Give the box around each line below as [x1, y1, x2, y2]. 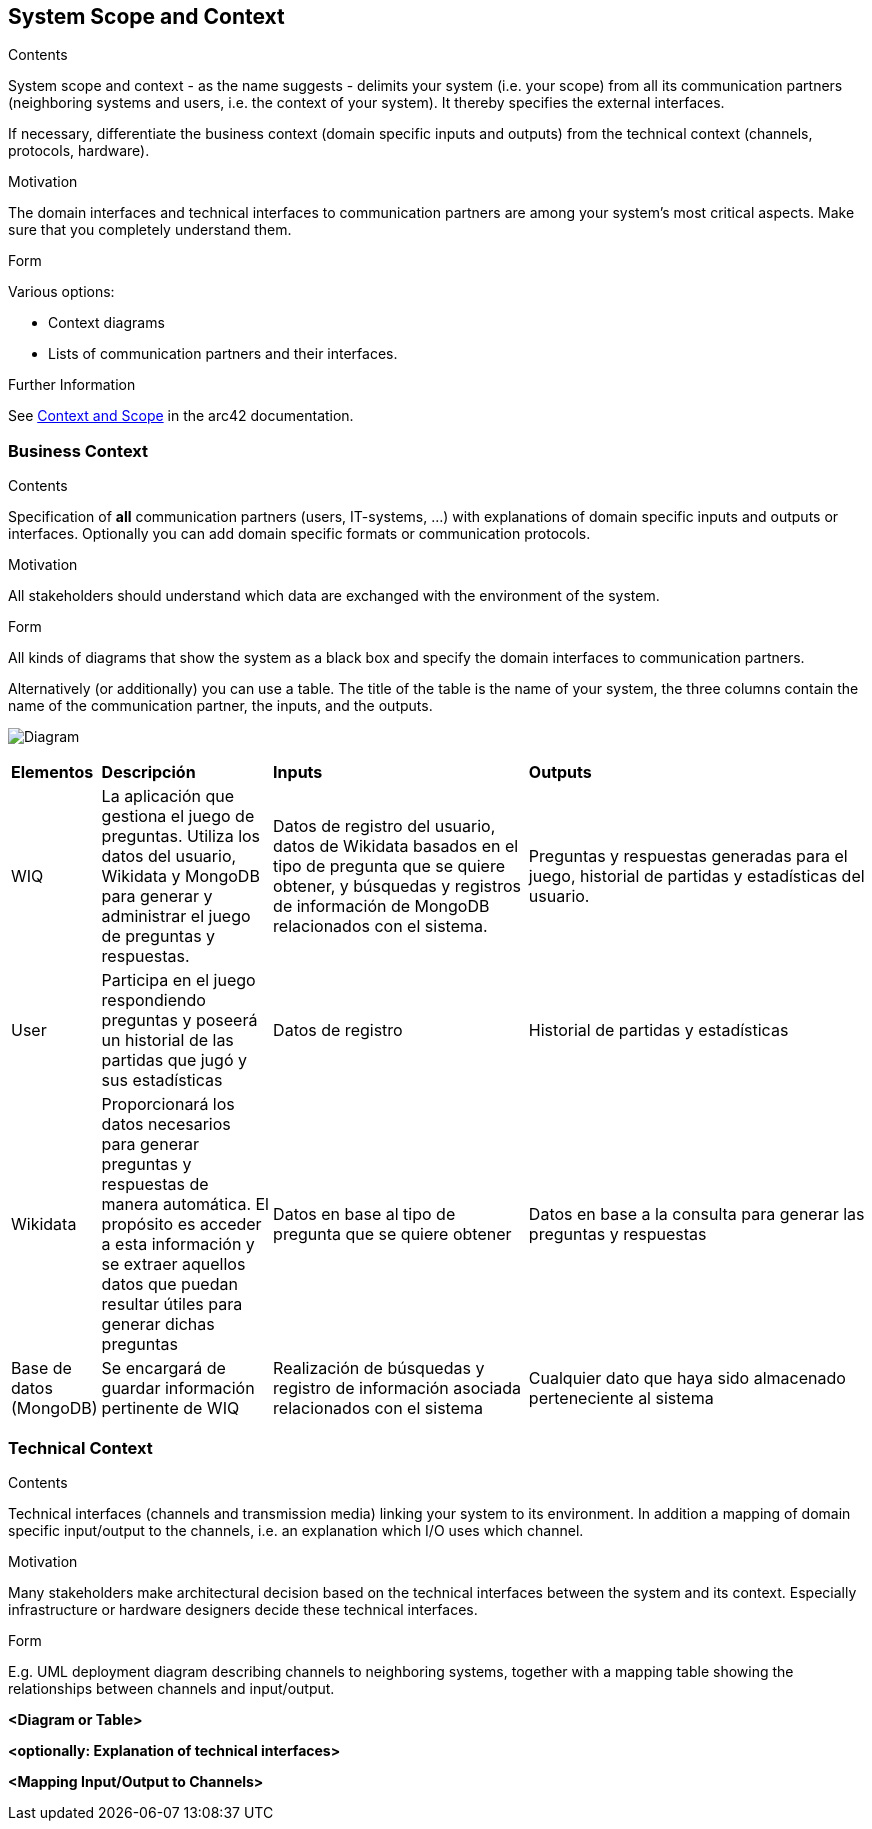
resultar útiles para [101, 1294, 243, 1315]
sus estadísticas [101, 1070, 223, 1091]
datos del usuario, [101, 846, 237, 867]
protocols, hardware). [8, 142, 150, 160]
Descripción [101, 762, 196, 783]
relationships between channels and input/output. [8, 1679, 335, 1697]
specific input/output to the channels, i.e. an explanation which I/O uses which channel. [8, 1521, 584, 1539]
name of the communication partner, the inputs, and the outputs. [8, 697, 433, 715]
